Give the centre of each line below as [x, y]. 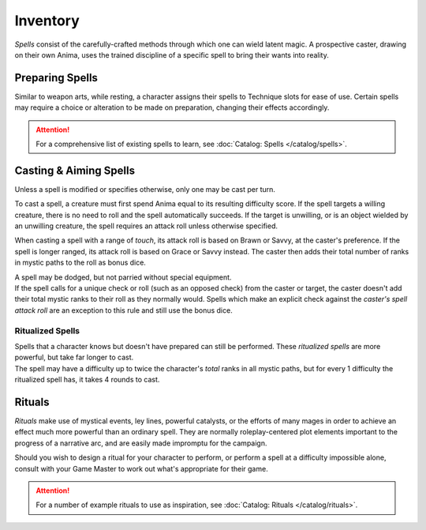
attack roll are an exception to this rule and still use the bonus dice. [123, 310]
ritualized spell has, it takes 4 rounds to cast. [87, 380]
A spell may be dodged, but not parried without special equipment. [123, 277]
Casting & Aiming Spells [75, 170]
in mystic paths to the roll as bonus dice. [80, 263]
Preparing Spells [56, 78]
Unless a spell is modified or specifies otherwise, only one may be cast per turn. [145, 189]
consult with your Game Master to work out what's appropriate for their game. [141, 468]
